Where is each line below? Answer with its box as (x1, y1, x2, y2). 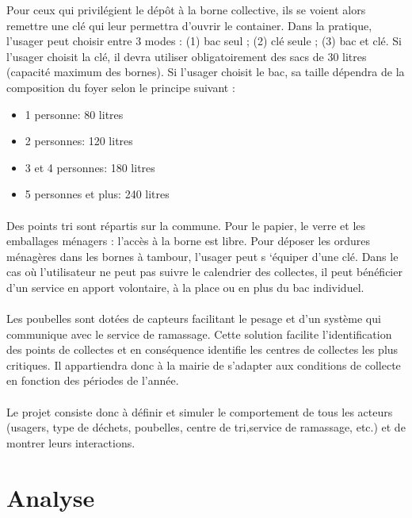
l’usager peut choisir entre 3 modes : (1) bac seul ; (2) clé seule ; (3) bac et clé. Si (6, 33, 402, 49)
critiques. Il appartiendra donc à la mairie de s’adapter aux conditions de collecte (6, 356, 401, 373)
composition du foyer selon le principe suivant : (6, 79, 235, 95)
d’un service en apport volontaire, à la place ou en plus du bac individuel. (6, 278, 364, 295)
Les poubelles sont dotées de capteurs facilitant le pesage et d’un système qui (6, 310, 381, 327)
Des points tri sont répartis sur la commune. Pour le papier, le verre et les (6, 217, 366, 233)
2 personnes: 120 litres (25, 132, 133, 149)
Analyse (6, 481, 95, 513)
